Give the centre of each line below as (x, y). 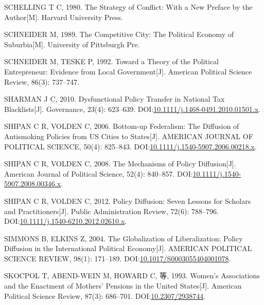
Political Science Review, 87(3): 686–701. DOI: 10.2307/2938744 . (105, 296)
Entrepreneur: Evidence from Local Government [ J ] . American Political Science (128, 71)
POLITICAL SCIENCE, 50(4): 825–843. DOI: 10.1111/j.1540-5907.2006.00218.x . (130, 146)
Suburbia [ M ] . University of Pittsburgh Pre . (72, 44)
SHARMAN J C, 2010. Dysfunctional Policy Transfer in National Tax (115, 99)
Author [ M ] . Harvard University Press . (64, 17)
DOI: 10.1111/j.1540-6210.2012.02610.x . (66, 221)
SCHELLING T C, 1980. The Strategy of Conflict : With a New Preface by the (128, 7)
